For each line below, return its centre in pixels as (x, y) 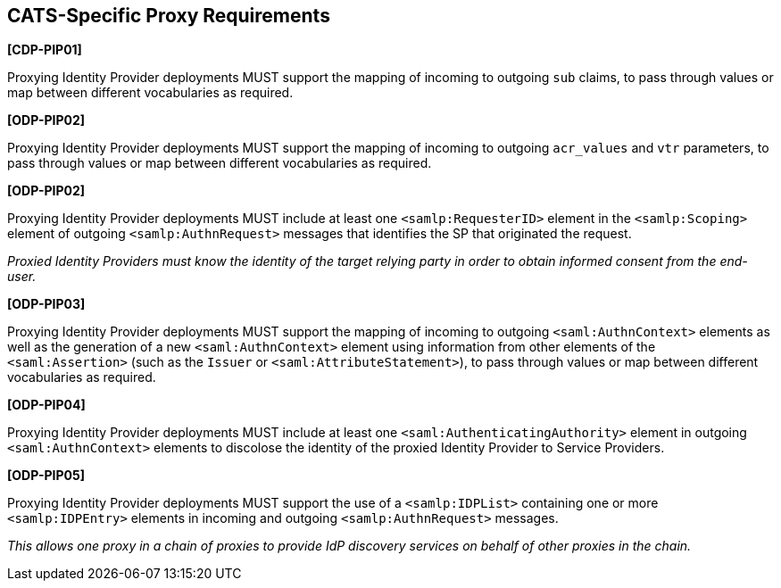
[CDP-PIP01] (45, 50)
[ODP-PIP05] (46, 476)
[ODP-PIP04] (46, 405)
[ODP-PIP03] (46, 304)
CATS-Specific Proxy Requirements (169, 16)
